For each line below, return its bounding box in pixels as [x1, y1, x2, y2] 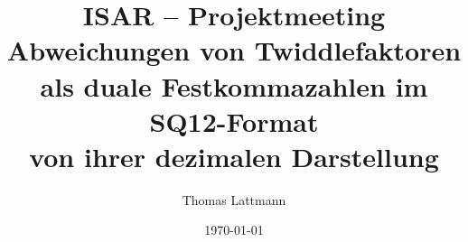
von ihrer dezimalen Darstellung [29, 137, 439, 174]
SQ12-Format [149, 102, 319, 139]
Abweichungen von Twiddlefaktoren [6, 32, 462, 69]
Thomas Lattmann [182, 190, 286, 209]
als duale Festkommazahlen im [40, 67, 428, 104]
